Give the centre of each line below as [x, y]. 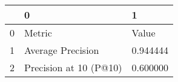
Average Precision [62, 50]
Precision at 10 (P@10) [73, 67]
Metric [38, 33]
